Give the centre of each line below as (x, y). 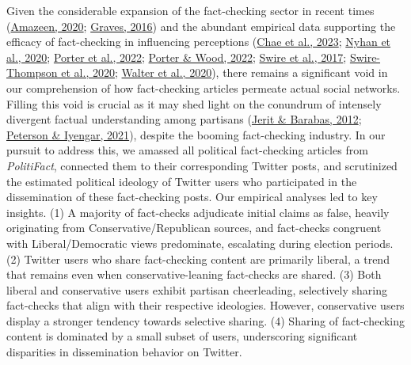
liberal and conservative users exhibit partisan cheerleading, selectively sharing (197, 289)
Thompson (32, 72)
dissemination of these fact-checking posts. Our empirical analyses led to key (192, 197)
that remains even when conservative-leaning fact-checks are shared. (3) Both (194, 274)
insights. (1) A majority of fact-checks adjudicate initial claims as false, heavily (198, 212)
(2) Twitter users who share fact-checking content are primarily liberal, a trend (198, 259)
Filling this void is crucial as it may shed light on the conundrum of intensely (194, 103)
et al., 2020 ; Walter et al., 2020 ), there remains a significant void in (225, 72)
